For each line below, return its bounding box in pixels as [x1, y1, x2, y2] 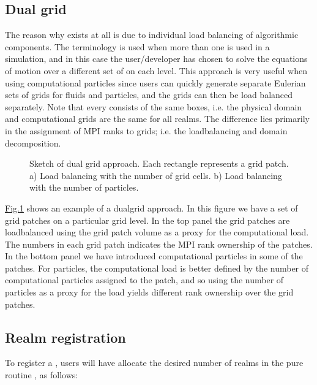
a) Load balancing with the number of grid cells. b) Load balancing [29, 169, 282, 181]
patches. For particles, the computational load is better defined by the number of [5, 261, 309, 274]
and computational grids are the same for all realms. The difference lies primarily [5, 112, 310, 125]
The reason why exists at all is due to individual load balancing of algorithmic [5, 28, 299, 41]
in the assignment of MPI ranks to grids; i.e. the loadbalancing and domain [5, 124, 288, 137]
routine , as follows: [5, 368, 78, 381]
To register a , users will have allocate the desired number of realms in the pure [5, 356, 304, 369]
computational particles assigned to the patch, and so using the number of [5, 273, 284, 286]
